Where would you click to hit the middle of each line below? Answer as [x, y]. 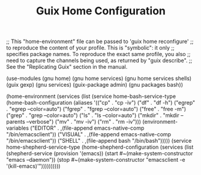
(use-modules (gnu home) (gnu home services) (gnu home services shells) [99, 78]
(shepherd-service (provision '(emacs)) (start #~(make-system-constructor [100, 153]
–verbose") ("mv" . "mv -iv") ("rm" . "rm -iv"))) [84, 122]
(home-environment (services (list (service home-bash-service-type [91, 96]
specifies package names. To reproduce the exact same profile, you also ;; [98, 54]
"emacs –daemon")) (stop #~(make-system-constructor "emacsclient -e [96, 160]
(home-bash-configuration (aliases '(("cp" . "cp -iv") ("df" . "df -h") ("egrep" [101, 103]
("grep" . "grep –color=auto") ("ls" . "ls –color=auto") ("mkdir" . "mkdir [93, 115]
